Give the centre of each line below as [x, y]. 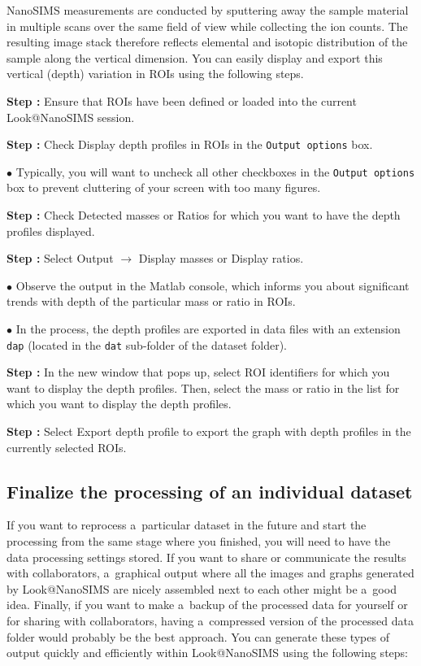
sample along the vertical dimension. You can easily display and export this [195, 57]
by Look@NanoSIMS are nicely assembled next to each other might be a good [202, 588]
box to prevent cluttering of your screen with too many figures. [164, 187]
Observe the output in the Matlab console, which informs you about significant [213, 285]
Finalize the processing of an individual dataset [210, 491]
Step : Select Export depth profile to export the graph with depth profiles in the [209, 431]
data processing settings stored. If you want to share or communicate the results [206, 557]
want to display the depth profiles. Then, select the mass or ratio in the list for [203, 387]
